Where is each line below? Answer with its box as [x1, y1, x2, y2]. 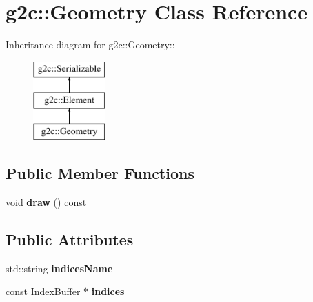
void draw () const [6, 194, 87, 209]
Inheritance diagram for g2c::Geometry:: [6, 37, 175, 52]
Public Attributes [6, 228, 134, 249]
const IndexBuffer [6, 284, 81, 299]
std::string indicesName [6, 261, 113, 275]
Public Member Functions [6, 162, 194, 184]
